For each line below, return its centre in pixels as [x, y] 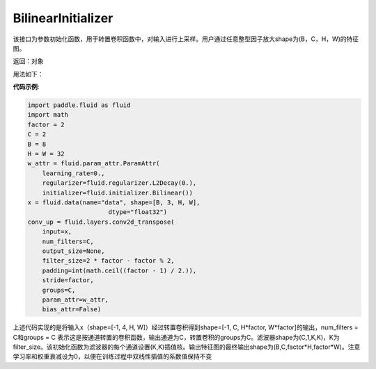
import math [48, 115]
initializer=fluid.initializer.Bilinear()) [117, 192]
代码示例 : [26, 87]
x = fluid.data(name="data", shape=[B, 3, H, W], [114, 203]
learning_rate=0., [73, 173]
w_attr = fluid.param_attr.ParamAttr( [94, 164]
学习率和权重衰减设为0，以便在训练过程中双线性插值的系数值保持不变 [112, 356]
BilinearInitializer [63, 18]
